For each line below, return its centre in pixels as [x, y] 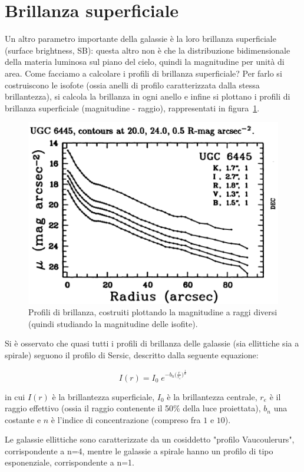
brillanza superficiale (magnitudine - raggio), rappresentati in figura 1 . [132, 108]
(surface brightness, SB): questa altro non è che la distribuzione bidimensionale [148, 50]
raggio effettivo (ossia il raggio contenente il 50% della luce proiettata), [133, 408]
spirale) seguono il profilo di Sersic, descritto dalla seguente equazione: [132, 355]
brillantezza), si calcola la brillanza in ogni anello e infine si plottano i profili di [148, 96]
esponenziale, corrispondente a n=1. [70, 462]
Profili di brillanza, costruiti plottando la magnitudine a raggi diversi [153, 312]
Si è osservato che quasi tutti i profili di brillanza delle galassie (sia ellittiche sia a [152, 343]
